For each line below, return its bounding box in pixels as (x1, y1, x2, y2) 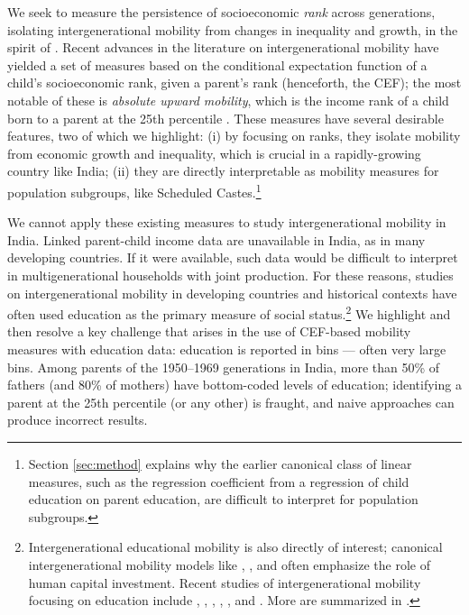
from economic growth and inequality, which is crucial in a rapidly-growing (7, 143, 421, 162)
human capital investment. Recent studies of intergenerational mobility (28, 573, 421, 592)
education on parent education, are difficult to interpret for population (28, 490, 418, 509)
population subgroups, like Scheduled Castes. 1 (7, 179, 262, 201)
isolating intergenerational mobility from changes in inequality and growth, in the (7, 20, 458, 39)
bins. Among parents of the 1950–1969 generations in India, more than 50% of (7, 357, 440, 376)
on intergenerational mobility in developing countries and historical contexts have (7, 283, 457, 302)
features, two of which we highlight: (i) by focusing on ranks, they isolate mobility (7, 126, 461, 145)
